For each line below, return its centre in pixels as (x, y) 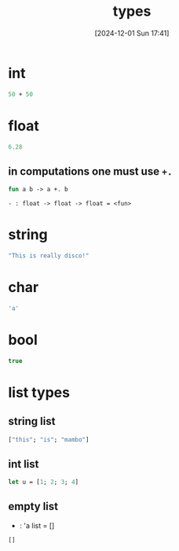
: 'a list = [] (37, 525)
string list (32, 422)
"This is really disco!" (49, 256)
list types (39, 392)
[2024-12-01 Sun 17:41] (132, 33)
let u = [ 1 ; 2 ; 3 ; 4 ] (44, 483)
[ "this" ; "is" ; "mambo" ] (49, 439)
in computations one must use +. (90, 171)
